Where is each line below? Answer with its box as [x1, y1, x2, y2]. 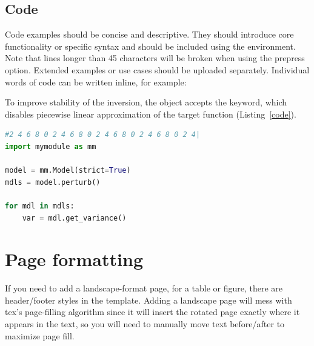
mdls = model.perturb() [5, 178, 101, 187]
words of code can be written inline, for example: [5, 75, 187, 88]
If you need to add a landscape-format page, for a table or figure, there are [5, 282, 283, 294]
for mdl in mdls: [5, 201, 75, 210]
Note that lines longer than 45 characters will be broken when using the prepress [5, 52, 305, 64]
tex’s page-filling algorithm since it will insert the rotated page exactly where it [5, 305, 300, 318]
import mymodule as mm [5, 142, 96, 151]
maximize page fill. [5, 329, 75, 342]
